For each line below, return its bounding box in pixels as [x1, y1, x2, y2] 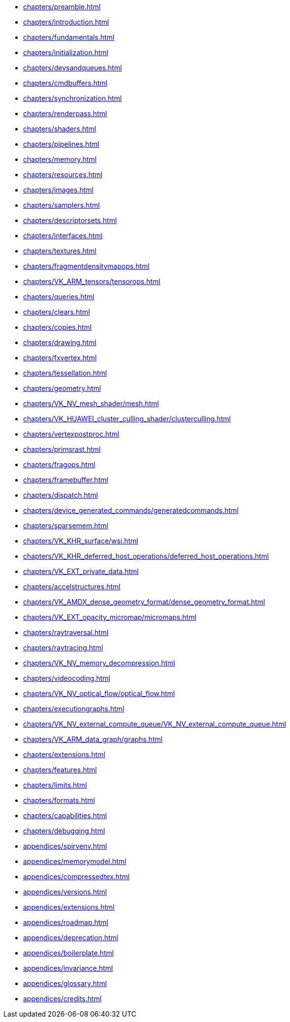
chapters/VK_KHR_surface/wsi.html [23, 537, 139, 545]
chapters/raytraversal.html [23, 628, 109, 637]
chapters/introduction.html [23, 18, 109, 26]
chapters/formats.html [23, 796, 95, 804]
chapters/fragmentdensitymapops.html [23, 262, 150, 270]
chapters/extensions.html [23, 750, 106, 759]
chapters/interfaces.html [23, 231, 103, 240]
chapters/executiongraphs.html [23, 704, 124, 713]
